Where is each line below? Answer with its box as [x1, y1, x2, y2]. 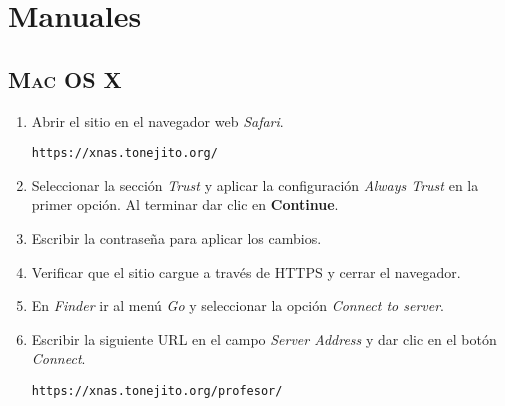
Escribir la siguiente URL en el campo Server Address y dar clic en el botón [31, 328, 497, 349]
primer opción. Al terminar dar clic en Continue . [31, 194, 339, 215]
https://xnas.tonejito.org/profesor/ [31, 383, 283, 398]
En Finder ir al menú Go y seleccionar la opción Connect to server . [31, 295, 445, 316]
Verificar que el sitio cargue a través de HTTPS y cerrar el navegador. [31, 261, 461, 282]
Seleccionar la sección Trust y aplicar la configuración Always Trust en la [31, 174, 479, 195]
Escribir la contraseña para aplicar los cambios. [31, 228, 322, 249]
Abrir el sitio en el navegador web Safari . [31, 110, 284, 131]
